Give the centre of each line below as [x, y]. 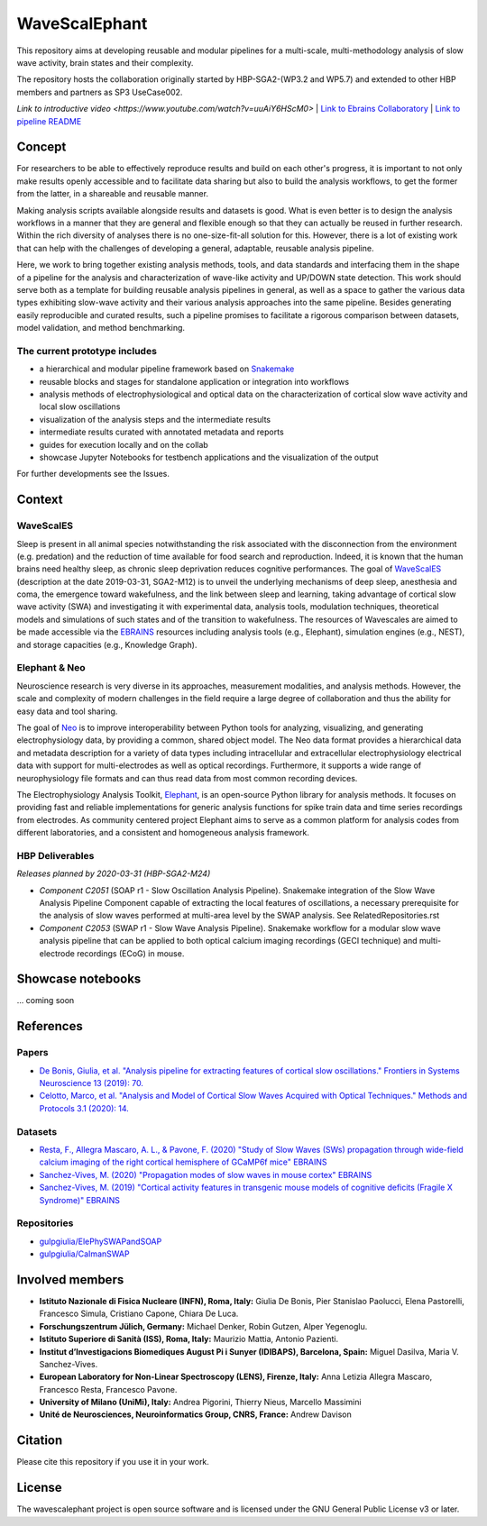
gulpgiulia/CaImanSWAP [84, 1254]
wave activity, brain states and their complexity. [105, 62]
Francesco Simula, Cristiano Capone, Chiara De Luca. [139, 1314]
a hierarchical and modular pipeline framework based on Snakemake [167, 369]
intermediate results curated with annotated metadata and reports [161, 432]
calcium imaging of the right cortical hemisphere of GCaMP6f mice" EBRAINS [184, 1162]
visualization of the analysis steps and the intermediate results [155, 419]
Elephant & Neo [51, 668]
